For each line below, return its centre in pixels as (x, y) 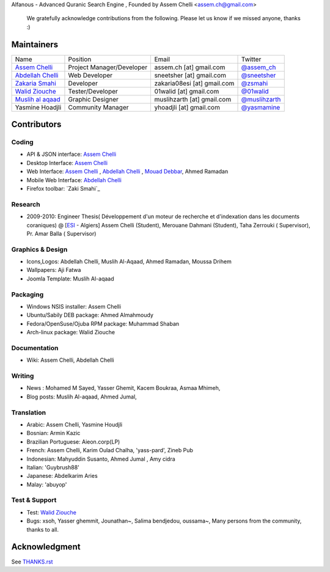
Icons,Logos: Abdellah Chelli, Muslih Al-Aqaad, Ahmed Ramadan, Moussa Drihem (129, 262)
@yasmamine (261, 107)
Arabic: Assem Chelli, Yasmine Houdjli (74, 424)
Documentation (35, 348)
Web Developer (90, 75)
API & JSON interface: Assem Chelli (71, 154)
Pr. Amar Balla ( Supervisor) (61, 233)
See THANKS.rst (32, 562)
